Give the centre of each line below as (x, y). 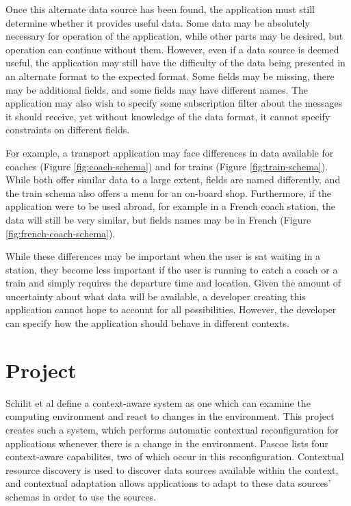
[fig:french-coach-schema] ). (61, 233)
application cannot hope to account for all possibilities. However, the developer (171, 309)
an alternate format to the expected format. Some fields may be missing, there (170, 76)
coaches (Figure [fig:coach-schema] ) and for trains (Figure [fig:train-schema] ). (167, 166)
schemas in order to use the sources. (81, 496)
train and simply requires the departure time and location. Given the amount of (173, 283)
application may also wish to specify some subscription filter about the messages (174, 103)
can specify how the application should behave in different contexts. (147, 323)
